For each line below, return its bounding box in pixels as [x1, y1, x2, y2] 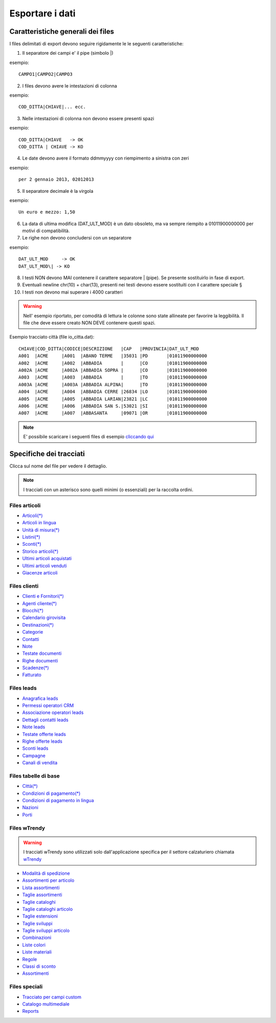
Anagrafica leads [22, 695, 58, 701]
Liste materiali [22, 949, 52, 955]
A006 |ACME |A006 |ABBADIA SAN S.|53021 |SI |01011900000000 [18, 403, 208, 409]
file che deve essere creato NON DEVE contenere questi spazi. [23, 320, 156, 326]
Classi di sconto [22, 963, 56, 969]
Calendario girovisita [22, 614, 66, 621]
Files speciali [9, 983, 43, 990]
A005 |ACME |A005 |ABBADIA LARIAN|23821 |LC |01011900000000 [18, 396, 208, 402]
